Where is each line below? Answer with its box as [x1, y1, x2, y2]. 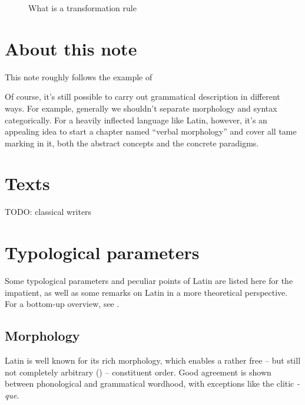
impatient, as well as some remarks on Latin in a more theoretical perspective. [5, 286, 288, 298]
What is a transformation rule [28, 2, 137, 14]
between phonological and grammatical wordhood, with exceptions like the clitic [5, 377, 294, 390]
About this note [5, 36, 137, 60]
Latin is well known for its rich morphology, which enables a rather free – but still [5, 354, 301, 367]
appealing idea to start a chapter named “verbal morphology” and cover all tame [5, 125, 297, 138]
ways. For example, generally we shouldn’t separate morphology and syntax [5, 102, 277, 114]
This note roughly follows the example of [5, 70, 152, 83]
